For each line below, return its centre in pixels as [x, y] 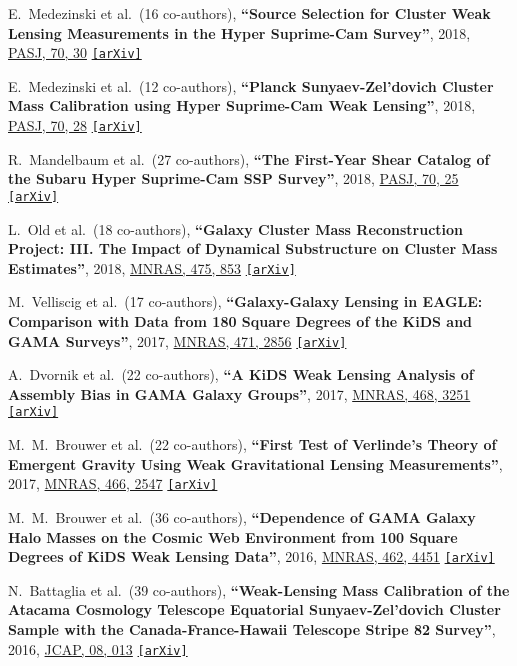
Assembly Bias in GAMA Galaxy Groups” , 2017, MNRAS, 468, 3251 [239, 393]
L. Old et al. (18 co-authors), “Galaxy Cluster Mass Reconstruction [236, 228]
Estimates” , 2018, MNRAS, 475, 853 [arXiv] [152, 267]
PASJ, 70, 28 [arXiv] [75, 125]
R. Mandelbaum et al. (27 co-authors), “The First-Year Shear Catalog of [249, 158]
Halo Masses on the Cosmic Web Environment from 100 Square [233, 536]
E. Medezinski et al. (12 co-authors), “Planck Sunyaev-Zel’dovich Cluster [251, 85]
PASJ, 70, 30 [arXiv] [75, 52]
